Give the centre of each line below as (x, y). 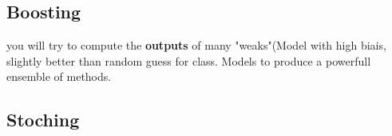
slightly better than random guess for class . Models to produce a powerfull (189, 60)
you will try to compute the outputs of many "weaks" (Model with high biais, (196, 45)
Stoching (43, 120)
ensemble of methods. (59, 76)
